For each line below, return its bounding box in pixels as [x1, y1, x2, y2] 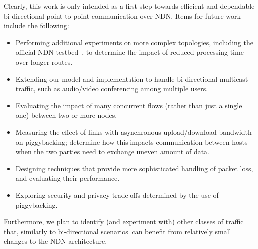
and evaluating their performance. [15, 173, 120, 183]
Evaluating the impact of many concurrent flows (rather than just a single [15, 100, 242, 110]
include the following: [4, 20, 69, 31]
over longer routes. [15, 56, 73, 67]
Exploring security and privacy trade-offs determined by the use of [15, 189, 219, 200]
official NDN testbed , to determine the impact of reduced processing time [15, 47, 244, 57]
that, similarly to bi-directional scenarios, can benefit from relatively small [4, 226, 231, 236]
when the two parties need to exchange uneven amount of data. [15, 146, 210, 157]
